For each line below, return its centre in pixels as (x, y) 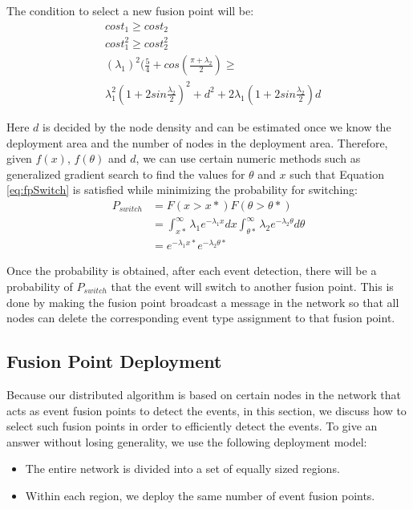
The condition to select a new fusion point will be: (130, 10)
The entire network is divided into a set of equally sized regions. (182, 469)
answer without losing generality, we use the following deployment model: (187, 441)
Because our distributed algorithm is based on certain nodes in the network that (204, 394)
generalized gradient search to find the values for (126, 174)
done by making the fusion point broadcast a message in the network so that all (203, 302)
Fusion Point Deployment (114, 361)
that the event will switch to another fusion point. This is (252, 286)
